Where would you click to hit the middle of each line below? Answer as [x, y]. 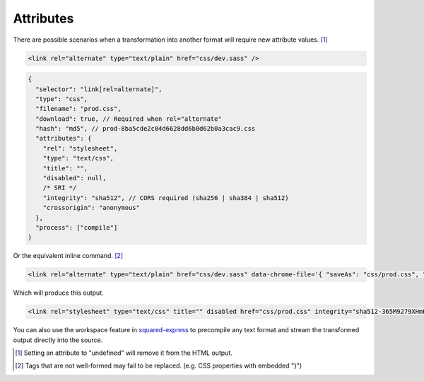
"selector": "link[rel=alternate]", [99, 89]
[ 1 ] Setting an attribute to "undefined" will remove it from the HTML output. [124, 353]
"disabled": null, [75, 178]
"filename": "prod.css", [78, 109]
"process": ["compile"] [77, 227]
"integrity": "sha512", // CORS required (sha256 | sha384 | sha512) [166, 198]
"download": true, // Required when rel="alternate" [129, 119]
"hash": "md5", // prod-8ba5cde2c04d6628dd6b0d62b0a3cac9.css [146, 129]
